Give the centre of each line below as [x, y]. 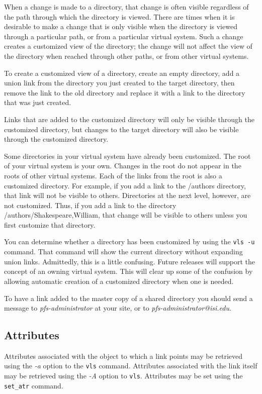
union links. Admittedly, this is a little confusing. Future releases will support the [130, 261]
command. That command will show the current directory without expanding [123, 252]
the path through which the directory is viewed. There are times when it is [119, 16]
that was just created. [38, 102]
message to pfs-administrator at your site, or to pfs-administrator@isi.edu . [118, 308]
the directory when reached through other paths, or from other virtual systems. [126, 56]
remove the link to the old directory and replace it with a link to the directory [125, 92]
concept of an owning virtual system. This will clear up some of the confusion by [128, 271]
